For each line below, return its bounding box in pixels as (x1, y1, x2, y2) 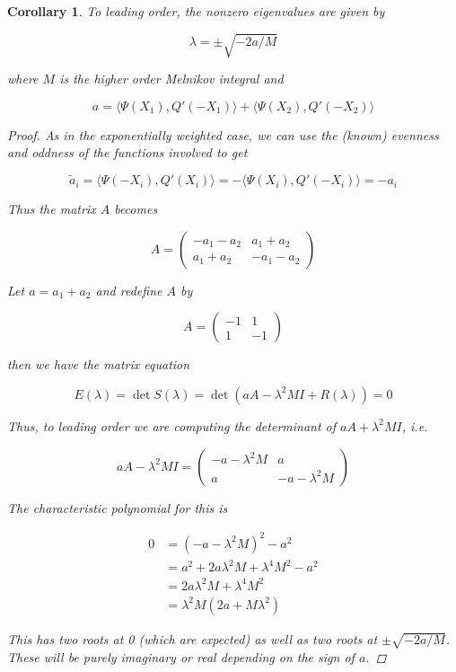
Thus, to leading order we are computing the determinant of (7, 416, 337, 435)
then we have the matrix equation (7, 355, 190, 374)
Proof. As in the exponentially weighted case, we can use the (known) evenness (7, 125, 439, 144)
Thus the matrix (7, 199, 96, 218)
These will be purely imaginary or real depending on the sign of (7, 647, 355, 666)
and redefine (95, 280, 162, 299)
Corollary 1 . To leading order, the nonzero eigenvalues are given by (7, 2, 385, 20)
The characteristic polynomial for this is (7, 498, 228, 517)
